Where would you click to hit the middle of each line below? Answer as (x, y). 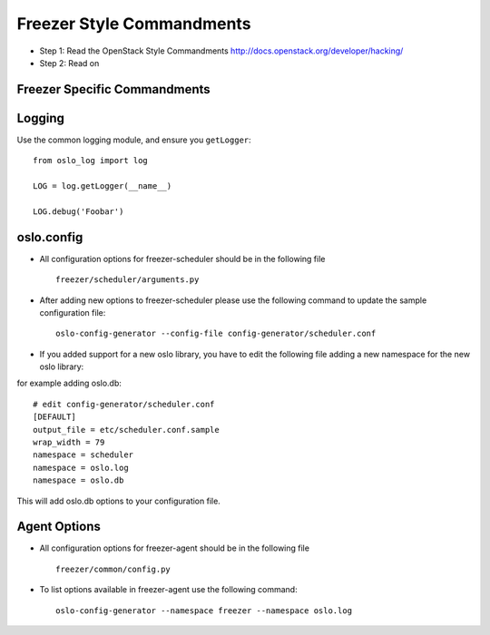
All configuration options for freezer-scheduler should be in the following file (182, 259)
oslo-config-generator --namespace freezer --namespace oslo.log (204, 611)
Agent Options (59, 527)
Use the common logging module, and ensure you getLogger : (134, 140)
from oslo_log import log (91, 161)
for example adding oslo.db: (69, 383)
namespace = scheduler (83, 455)
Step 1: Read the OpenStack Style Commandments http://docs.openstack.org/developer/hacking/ (221, 51)
